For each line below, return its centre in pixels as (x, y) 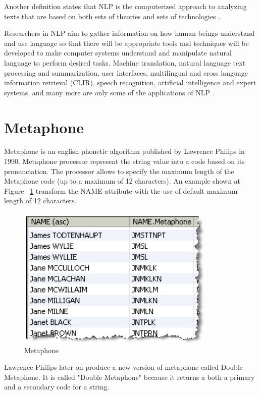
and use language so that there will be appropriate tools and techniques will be (126, 43)
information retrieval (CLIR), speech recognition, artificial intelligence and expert (130, 82)
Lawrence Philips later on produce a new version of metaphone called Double (124, 367)
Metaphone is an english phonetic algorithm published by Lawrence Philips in (124, 151)
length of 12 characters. (40, 201)
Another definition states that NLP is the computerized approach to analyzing (125, 6)
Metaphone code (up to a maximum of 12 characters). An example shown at (122, 181)
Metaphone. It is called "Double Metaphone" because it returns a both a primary (129, 377)
